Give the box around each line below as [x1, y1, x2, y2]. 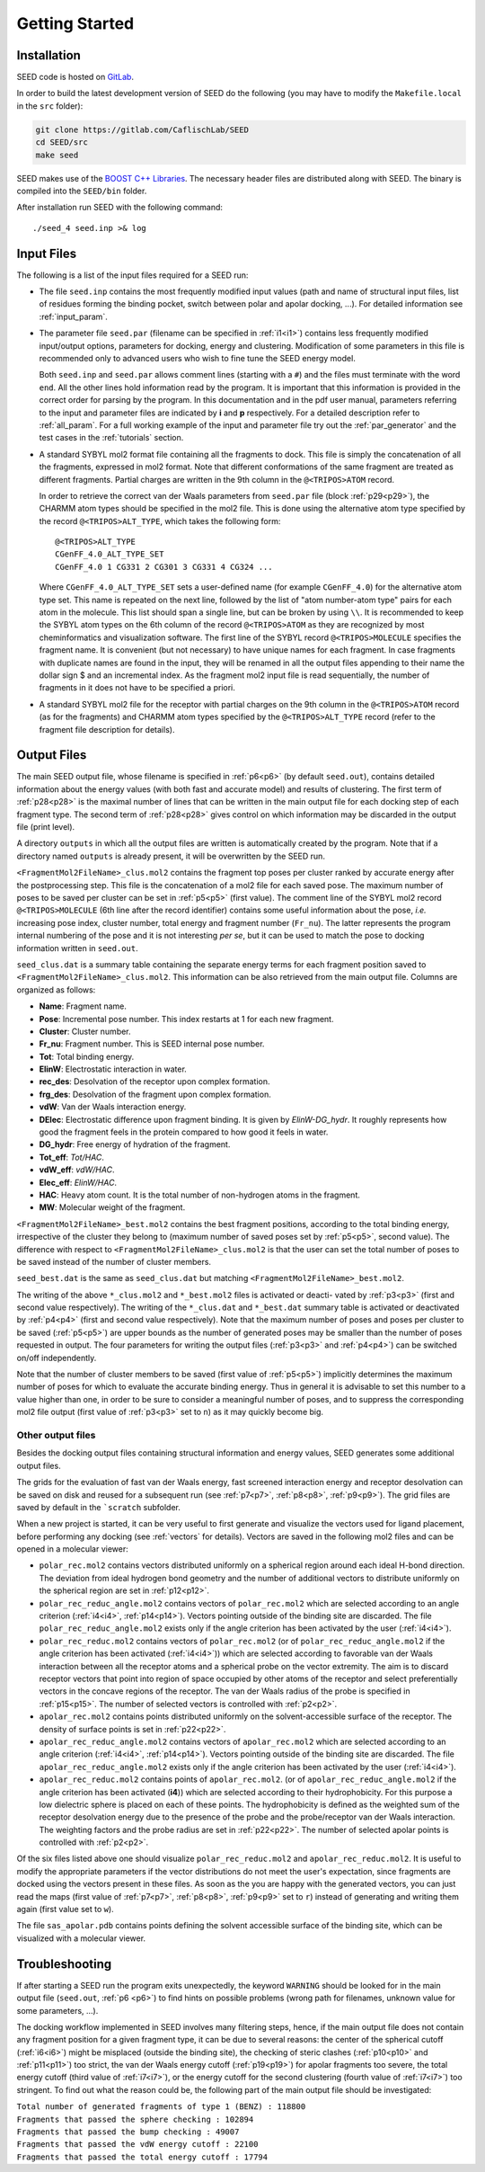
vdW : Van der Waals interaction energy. [39, 1101, 187, 1112]
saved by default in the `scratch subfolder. [16, 1501, 181, 1512]
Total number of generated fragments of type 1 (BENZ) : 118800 [16, 2102, 306, 2112]
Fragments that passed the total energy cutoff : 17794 [16, 2151, 269, 2162]
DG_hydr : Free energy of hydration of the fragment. [39, 1139, 231, 1150]
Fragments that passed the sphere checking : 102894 [16, 2114, 254, 2124]
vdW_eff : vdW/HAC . [39, 1164, 115, 1175]
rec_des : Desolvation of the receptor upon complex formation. [39, 1076, 270, 1087]
